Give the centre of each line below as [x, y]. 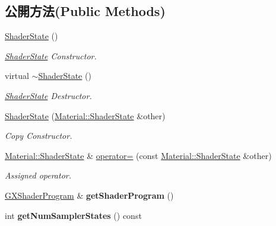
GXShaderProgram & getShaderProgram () [89, 195]
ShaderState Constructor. [51, 55]
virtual [17, 76]
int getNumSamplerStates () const [73, 215]
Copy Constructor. [39, 136]
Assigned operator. [38, 175]
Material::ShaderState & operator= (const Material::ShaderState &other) [138, 155]
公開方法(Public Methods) [85, 11]
